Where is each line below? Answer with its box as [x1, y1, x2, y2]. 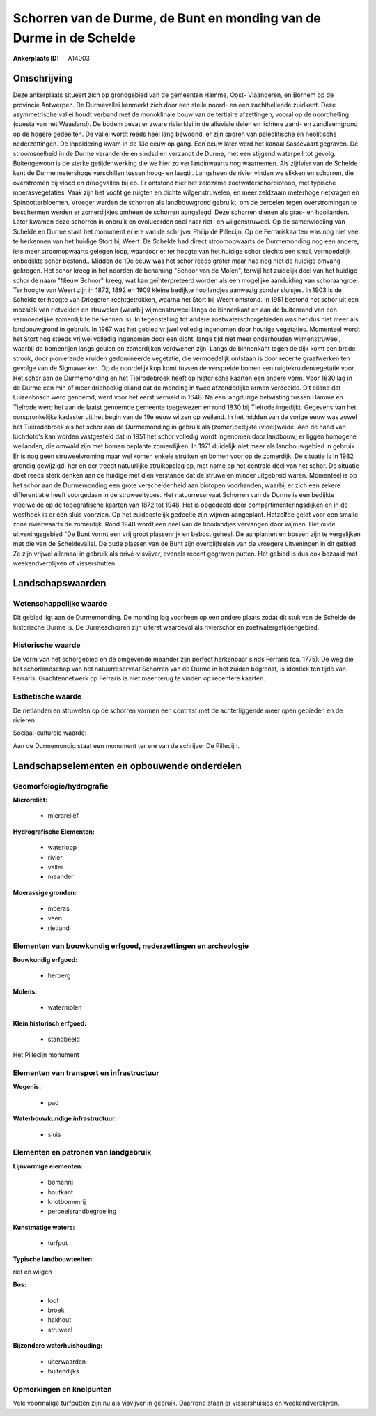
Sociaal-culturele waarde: [13, 729, 87, 737]
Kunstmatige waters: [13, 1223, 75, 1231]
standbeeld [47, 1035, 80, 1043]
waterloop [47, 844, 77, 852]
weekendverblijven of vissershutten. [13, 559, 118, 568]
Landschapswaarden [13, 577, 107, 589]
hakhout [47, 1316, 72, 1324]
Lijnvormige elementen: [13, 1162, 84, 1171]
